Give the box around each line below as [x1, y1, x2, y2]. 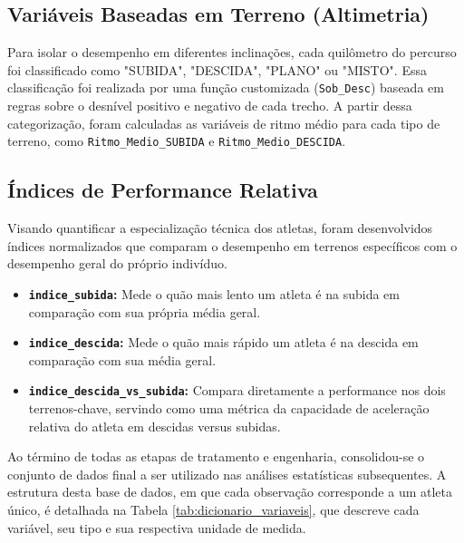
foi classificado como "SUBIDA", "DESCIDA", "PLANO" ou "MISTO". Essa [7, 60, 427, 79]
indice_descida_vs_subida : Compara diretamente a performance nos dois [28, 381, 446, 400]
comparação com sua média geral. [28, 350, 217, 369]
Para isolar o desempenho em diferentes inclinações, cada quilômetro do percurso [7, 43, 457, 62]
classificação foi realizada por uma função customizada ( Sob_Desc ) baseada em [7, 78, 444, 97]
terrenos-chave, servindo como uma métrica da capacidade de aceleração [28, 399, 430, 418]
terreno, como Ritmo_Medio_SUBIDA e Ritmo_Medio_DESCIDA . [7, 131, 346, 150]
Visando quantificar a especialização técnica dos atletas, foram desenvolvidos [7, 218, 433, 238]
